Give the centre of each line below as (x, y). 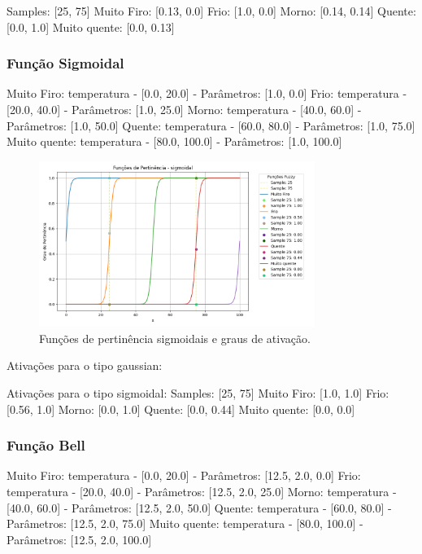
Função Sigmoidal (65, 63)
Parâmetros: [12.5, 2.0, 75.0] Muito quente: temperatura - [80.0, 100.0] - (185, 523)
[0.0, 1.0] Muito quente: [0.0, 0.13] (91, 26)
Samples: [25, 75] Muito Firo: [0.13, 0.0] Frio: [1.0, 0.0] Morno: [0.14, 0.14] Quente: (211, 11)
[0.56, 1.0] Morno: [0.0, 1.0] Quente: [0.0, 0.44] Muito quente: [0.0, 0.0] (181, 409)
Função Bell (46, 445)
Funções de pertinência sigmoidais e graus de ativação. (175, 338)
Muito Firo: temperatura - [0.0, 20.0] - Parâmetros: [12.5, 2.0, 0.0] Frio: (184, 475)
